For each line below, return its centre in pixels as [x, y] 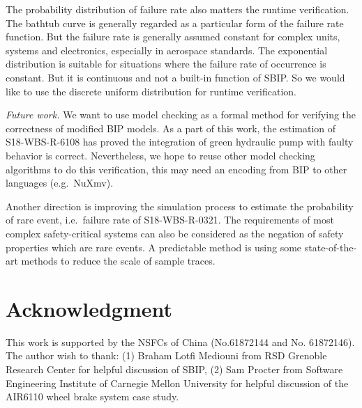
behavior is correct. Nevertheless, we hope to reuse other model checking [160, 155]
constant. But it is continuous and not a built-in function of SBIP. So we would [175, 77]
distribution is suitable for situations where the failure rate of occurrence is [166, 64]
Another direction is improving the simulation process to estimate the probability [180, 206]
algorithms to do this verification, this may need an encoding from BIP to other [176, 169]
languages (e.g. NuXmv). [60, 183]
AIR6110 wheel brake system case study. [92, 397]
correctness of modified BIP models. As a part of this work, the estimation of [171, 128]
